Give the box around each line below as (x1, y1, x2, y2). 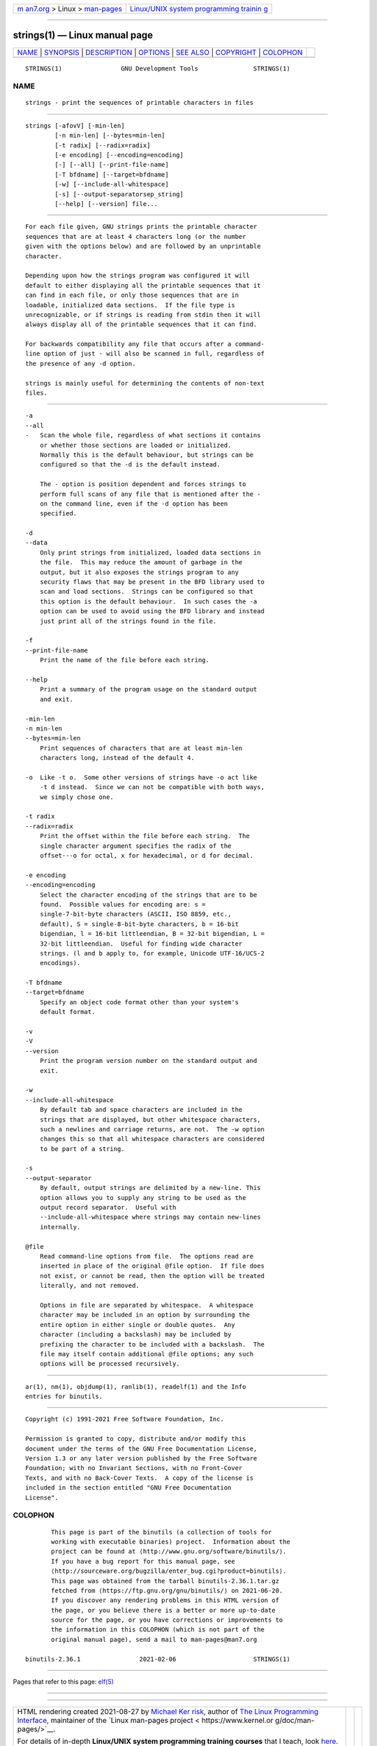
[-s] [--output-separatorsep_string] (54, 190, 184, 198)
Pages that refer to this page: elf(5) (13, 1678, 114, 1686)
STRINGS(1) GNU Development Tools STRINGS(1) (25, 64, 290, 73)
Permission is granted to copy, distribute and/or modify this (25, 1435, 246, 1443)
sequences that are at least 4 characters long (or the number (25, 233, 246, 240)
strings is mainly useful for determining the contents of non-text (25, 379, 265, 387)
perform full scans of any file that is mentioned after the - (39, 490, 261, 498)
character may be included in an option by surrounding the (39, 1311, 251, 1319)
